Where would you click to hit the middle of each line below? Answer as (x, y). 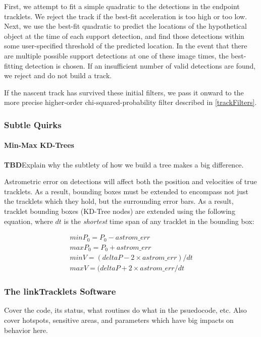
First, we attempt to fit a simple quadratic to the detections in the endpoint (122, 6)
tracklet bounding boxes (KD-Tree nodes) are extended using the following (120, 211)
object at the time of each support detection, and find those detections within (124, 36)
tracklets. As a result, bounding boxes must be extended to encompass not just (126, 191)
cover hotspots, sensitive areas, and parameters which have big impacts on (119, 320)
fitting (14, 65)
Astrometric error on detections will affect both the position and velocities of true (130, 181)
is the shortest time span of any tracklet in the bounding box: (159, 221)
